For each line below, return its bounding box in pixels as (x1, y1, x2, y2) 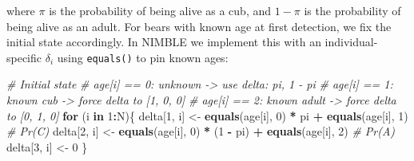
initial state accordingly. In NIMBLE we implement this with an (6, 33, 321, 50)
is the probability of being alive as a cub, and (49, 2, 272, 18)
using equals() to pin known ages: (57, 49, 229, 65)
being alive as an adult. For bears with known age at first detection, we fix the (6, 18, 392, 34)
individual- (324, 33, 378, 50)
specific (6, 49, 42, 65)
